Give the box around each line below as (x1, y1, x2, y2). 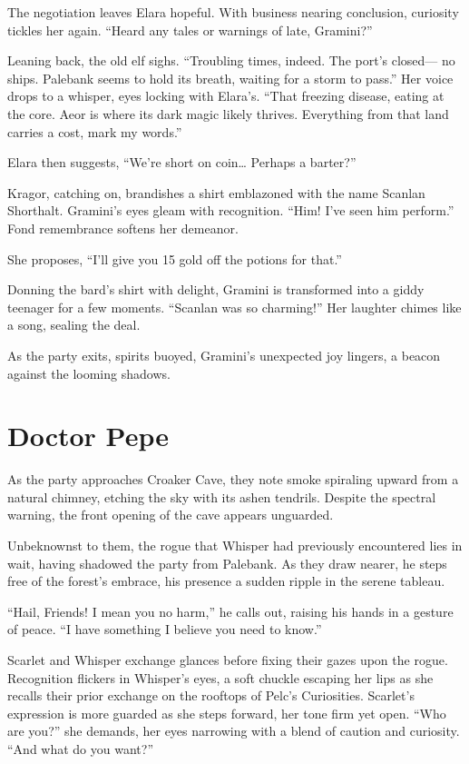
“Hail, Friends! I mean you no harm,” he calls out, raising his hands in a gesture (7, 601, 454, 620)
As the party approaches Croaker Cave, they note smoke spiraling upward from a (7, 470, 459, 489)
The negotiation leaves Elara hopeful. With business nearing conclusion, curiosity (7, 3, 459, 21)
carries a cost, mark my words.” (7, 122, 182, 141)
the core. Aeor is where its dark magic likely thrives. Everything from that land (7, 104, 449, 123)
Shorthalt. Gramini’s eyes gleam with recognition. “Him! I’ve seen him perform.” (7, 201, 454, 220)
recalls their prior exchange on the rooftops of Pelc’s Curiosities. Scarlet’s (7, 686, 415, 705)
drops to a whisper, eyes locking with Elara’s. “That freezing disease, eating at (7, 86, 445, 105)
